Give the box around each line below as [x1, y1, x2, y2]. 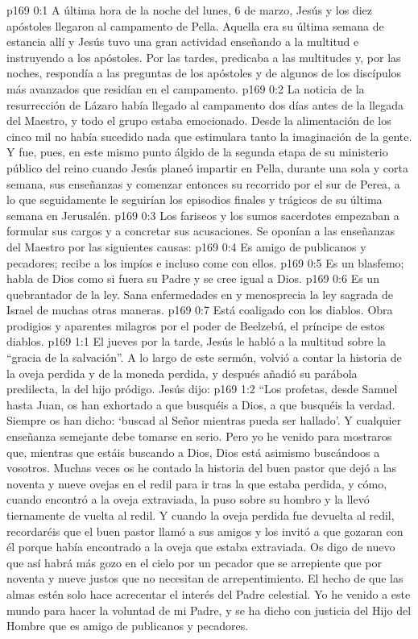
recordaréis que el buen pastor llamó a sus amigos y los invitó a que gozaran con [6, 522, 404, 539]
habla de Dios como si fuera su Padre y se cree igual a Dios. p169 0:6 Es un [6, 270, 379, 287]
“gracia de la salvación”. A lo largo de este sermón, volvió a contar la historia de [6, 349, 402, 366]
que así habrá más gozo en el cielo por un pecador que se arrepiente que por [6, 554, 382, 571]
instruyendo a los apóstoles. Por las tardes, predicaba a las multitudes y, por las [6, 48, 401, 65]
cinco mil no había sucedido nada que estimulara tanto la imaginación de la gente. [6, 127, 412, 144]
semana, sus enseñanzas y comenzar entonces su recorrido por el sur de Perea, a [6, 175, 400, 192]
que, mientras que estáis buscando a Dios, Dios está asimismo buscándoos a [6, 443, 380, 460]
